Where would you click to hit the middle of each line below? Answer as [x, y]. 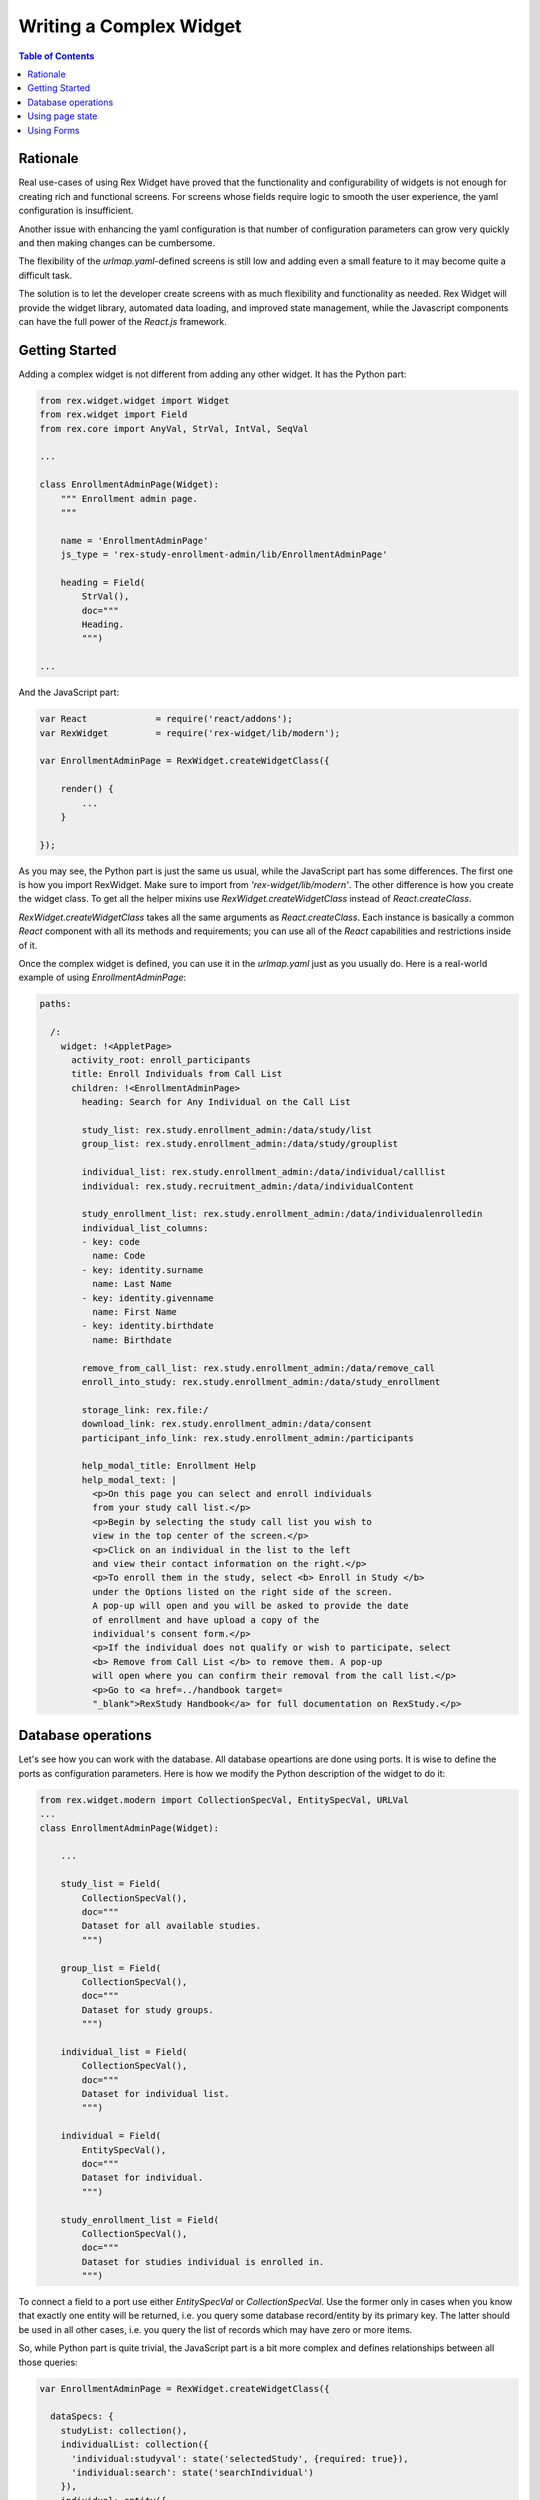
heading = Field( [103, 582]
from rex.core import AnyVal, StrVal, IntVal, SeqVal [174, 428]
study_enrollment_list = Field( [140, 2219]
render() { [87, 789]
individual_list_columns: [145, 1228]
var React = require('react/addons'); [166, 719]
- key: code [110, 1242]
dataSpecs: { [82, 2416]
